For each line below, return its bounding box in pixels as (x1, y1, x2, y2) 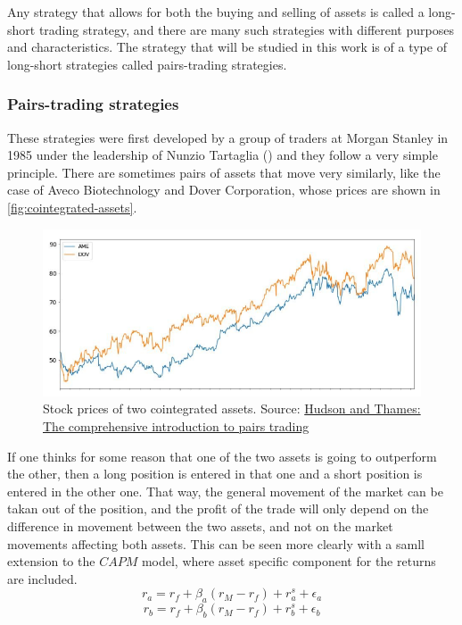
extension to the (7, 552, 95, 571)
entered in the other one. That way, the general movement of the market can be (7, 481, 443, 500)
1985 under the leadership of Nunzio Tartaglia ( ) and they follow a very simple (7, 146, 438, 164)
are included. (7, 569, 78, 587)
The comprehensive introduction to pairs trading (43, 417, 309, 436)
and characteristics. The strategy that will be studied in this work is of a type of (7, 37, 447, 56)
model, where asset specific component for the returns (141, 552, 436, 571)
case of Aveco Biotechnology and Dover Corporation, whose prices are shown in (7, 180, 441, 199)
